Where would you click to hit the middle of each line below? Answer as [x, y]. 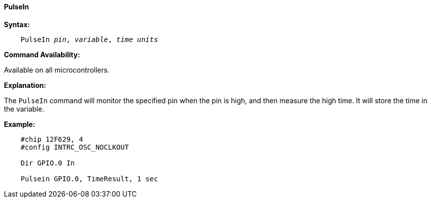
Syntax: [17, 24]
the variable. [24, 109]
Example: [20, 124]
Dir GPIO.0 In [48, 163]
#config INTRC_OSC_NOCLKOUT [75, 147]
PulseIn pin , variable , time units [89, 39]
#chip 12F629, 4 [52, 139]
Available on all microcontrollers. [57, 70]
